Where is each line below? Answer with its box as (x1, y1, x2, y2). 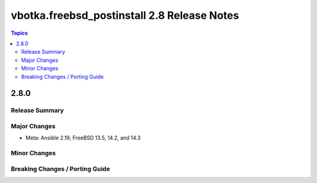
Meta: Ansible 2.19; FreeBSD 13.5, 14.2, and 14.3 (25, 134, 141, 141)
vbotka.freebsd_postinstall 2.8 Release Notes (11, 9, 240, 22)
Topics (11, 29, 28, 36)
